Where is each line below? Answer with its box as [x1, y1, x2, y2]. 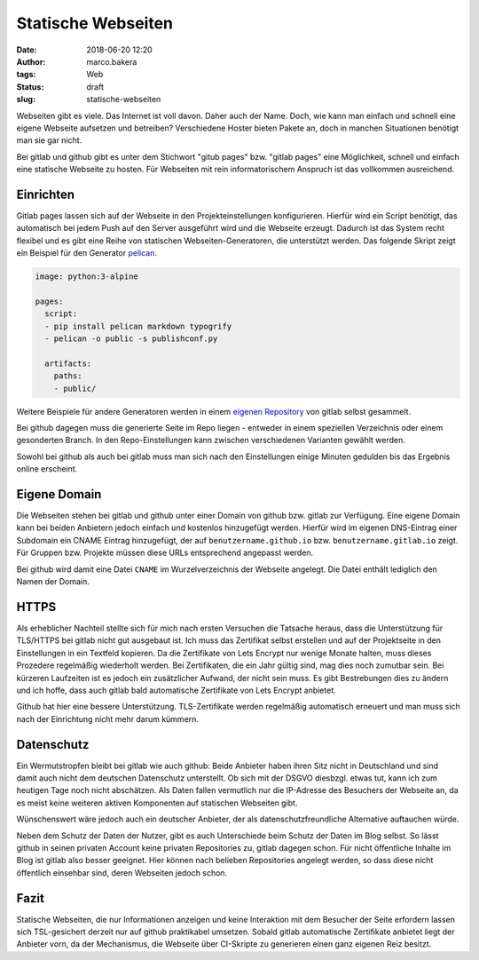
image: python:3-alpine [35, 272, 139, 282]
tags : [16, 69, 36, 80]
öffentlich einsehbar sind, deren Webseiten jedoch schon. [16, 867, 228, 878]
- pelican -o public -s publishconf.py [44, 334, 218, 344]
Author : [16, 56, 46, 67]
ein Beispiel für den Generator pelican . [16, 248, 157, 258]
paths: [53, 371, 82, 381]
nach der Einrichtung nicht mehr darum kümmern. [16, 713, 200, 724]
